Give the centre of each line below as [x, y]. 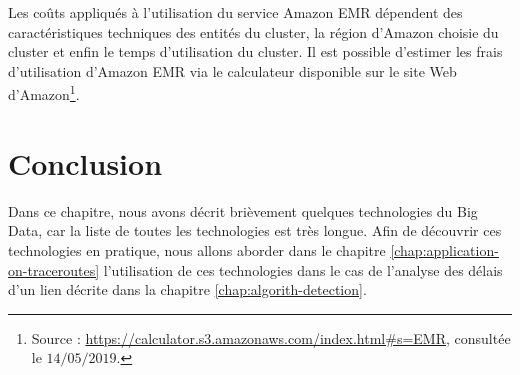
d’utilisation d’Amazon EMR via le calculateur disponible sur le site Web [232, 70]
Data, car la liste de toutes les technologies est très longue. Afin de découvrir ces [255, 230]
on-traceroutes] [54, 269]
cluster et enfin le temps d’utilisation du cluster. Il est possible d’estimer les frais [255, 51]
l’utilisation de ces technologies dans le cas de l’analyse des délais [303, 269]
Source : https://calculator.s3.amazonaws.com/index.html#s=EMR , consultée [271, 337]
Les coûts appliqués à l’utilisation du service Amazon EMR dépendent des [235, 12]
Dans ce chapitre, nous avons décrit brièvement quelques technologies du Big [243, 210]
